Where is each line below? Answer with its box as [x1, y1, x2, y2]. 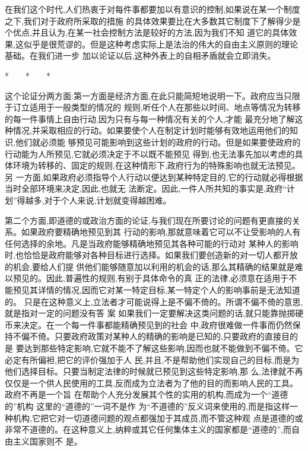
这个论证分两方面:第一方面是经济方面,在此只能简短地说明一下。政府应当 [5, 89, 284, 101]
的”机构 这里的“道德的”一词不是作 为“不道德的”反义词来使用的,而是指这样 [5, 400, 290, 412]
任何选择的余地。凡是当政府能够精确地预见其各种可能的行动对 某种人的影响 [5, 237, 299, 249]
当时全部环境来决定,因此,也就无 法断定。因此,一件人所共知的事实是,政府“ [5, 182, 287, 195]
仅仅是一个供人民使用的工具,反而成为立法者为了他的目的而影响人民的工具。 [5, 376, 298, 389]
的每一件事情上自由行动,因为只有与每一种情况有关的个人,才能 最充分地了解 [5, 112, 295, 125]
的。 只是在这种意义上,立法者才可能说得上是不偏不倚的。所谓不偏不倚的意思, [5, 295, 303, 307]
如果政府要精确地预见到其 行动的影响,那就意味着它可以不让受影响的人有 [21, 225, 301, 238]
